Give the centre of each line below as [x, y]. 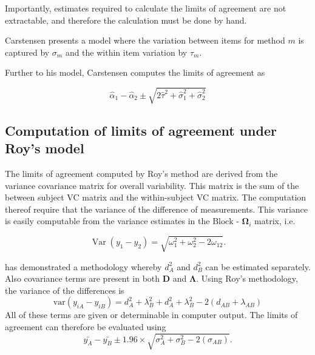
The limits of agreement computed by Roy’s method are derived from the [141, 174]
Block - [226, 222]
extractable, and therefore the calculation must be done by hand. [126, 20]
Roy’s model [45, 148]
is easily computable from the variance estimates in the [107, 221]
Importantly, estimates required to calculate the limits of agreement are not [146, 8]
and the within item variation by [126, 52]
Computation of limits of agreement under [141, 130]
